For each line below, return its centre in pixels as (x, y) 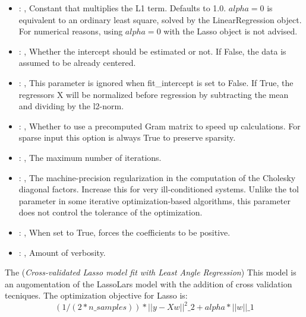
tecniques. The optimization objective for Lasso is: (96, 295)
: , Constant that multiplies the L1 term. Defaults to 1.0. (122, 8)
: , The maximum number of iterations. (90, 157)
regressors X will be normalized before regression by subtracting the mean (154, 94)
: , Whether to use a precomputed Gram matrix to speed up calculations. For (160, 126)
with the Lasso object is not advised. (231, 31)
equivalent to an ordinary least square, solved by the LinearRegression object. (160, 19)
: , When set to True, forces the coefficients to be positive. (124, 232)
